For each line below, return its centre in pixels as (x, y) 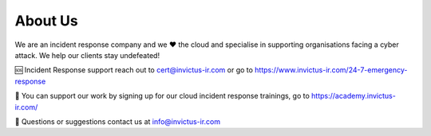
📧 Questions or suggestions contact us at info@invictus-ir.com (118, 121)
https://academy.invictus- (354, 96)
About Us (47, 21)
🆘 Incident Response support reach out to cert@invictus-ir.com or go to (134, 70)
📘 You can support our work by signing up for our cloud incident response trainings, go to (162, 96)
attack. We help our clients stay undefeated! (87, 55)
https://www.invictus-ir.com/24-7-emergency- (331, 70)
